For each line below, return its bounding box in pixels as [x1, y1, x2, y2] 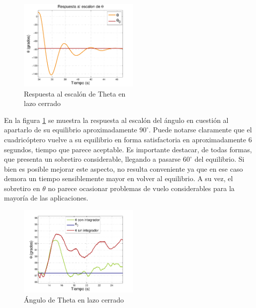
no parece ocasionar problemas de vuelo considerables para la [48, 183, 235, 193]
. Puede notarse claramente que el [149, 124, 252, 135]
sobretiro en [4, 183, 40, 193]
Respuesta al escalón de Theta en [24, 88, 126, 99]
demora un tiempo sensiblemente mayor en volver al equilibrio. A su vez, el [4, 173, 233, 184]
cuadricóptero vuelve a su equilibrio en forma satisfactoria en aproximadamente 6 [4, 134, 252, 144]
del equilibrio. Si [194, 154, 245, 164]
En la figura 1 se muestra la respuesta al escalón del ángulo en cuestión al [4, 114, 229, 125]
